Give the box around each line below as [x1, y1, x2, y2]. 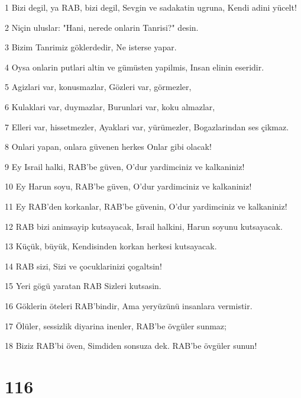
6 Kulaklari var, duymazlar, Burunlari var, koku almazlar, [5, 100, 215, 113]
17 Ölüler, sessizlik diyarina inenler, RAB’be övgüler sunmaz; [5, 319, 226, 332]
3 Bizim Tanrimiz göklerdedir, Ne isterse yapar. [5, 41, 177, 53]
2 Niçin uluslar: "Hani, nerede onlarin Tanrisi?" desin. [5, 21, 199, 33]
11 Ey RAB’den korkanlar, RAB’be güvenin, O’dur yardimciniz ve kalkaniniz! [5, 200, 287, 212]
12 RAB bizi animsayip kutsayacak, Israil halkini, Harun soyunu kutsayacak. [5, 220, 283, 232]
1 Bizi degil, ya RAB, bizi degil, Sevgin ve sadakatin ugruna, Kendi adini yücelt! [5, 1, 297, 13]
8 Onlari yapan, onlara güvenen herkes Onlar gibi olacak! [5, 140, 212, 153]
